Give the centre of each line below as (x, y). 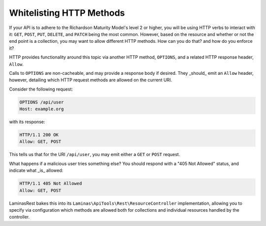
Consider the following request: (41, 89)
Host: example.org (42, 109)
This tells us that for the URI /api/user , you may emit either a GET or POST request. (95, 155)
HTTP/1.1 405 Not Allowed (51, 184)
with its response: (27, 122)
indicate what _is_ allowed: (36, 170)
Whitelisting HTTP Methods (67, 13)
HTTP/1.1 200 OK (39, 135)
